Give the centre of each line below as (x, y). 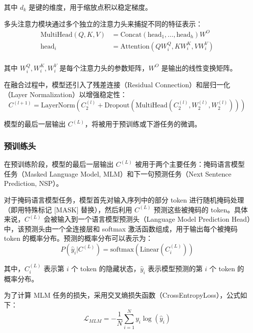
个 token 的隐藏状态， (106, 268)
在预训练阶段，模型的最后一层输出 (59, 164)
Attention (135, 46)
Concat (131, 35)
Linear (149, 249)
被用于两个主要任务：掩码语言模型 (190, 164)
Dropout (117, 106)
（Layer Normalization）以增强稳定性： (66, 94)
